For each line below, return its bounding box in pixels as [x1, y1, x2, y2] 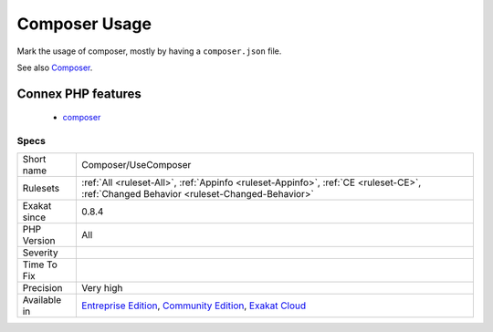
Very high [81, 282, 123, 295]
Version [22, 234, 56, 247]
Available [22, 294, 62, 306]
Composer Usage [16, 14, 152, 34]
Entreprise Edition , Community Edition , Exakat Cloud [81, 299, 307, 312]
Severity [22, 246, 58, 259]
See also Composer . [16, 62, 93, 73]
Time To [22, 258, 58, 271]
